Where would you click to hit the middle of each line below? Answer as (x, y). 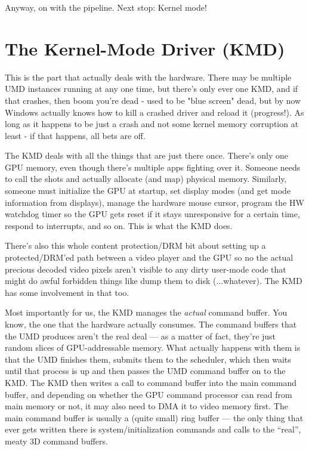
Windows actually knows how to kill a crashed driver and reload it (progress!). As (154, 112)
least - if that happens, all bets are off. (75, 135)
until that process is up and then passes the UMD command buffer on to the (145, 371)
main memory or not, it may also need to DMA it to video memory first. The (146, 406)
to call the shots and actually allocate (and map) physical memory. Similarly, (146, 179)
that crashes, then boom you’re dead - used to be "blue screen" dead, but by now (153, 100)
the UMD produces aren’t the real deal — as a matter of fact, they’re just (140, 336)
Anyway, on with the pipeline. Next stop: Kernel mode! (106, 7)
